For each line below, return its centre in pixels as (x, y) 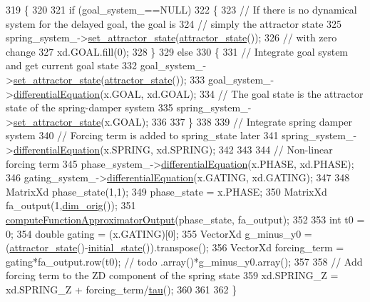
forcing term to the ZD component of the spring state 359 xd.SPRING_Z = (172, 275)
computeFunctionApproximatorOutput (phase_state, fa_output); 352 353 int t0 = (185, 219)
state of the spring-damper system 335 (89, 107)
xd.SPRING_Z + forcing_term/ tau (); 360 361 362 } (122, 289)
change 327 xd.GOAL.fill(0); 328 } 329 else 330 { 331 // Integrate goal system (177, 51)
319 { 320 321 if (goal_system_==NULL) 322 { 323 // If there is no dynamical (181, 9)
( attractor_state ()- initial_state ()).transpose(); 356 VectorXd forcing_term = (175, 247)
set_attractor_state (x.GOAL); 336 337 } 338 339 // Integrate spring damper (183, 121)
